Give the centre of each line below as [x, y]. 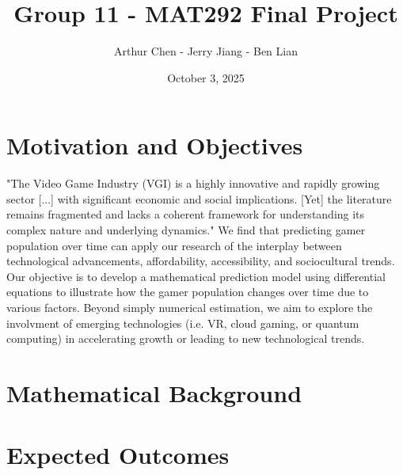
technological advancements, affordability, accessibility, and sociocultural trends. [201, 261]
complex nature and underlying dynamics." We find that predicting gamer [186, 230]
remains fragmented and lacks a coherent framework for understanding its [186, 214]
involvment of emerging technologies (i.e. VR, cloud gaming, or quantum [183, 323]
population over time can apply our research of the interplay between [174, 245]
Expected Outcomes [118, 455]
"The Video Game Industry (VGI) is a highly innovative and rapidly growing [193, 183]
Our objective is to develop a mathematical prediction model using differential [196, 276]
